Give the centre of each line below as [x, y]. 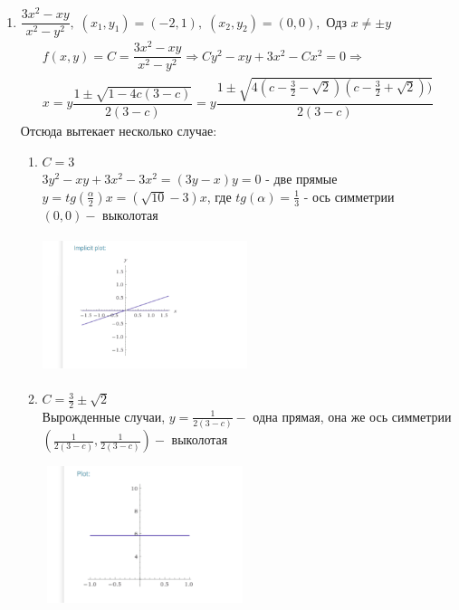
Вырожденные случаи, [104, 416]
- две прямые [301, 179]
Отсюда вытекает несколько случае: [119, 130]
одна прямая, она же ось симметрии [352, 416]
